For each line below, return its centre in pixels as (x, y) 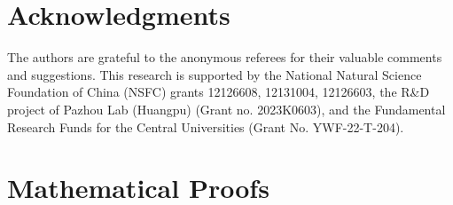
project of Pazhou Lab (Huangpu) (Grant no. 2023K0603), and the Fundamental (226, 109)
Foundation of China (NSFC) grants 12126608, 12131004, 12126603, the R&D (219, 92)
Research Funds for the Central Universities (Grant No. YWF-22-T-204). (206, 126)
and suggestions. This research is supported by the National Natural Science (215, 74)
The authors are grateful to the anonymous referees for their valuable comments (225, 57)
